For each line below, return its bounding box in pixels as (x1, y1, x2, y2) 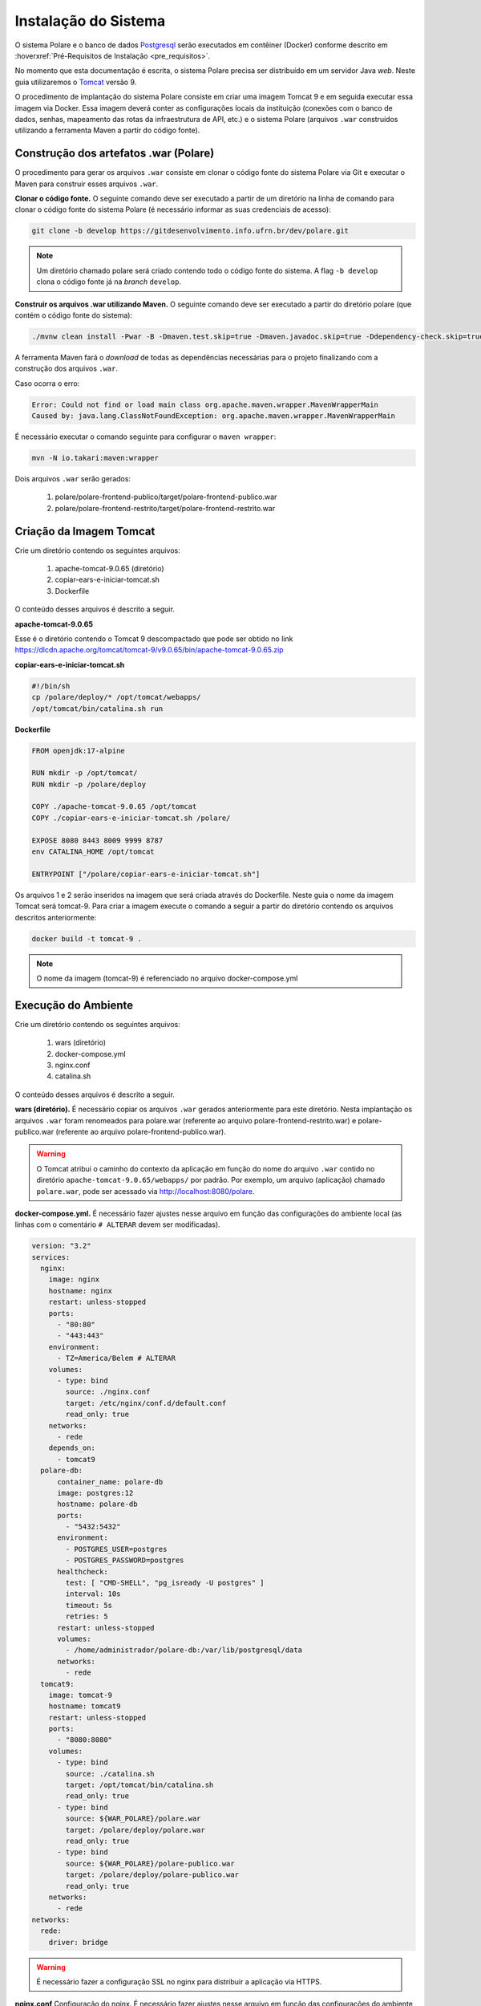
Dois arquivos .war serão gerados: (14, 473, 131, 483)
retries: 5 (65, 1612, 108, 1621)
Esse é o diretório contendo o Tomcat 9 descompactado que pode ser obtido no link (14, 634, 293, 644)
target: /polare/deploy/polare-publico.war (65, 1870, 240, 1879)
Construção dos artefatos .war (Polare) (14, 147, 215, 160)
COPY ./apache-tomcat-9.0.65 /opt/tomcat (31, 802, 197, 811)
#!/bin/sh (31, 681, 71, 690)
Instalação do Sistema (14, 12, 166, 30)
